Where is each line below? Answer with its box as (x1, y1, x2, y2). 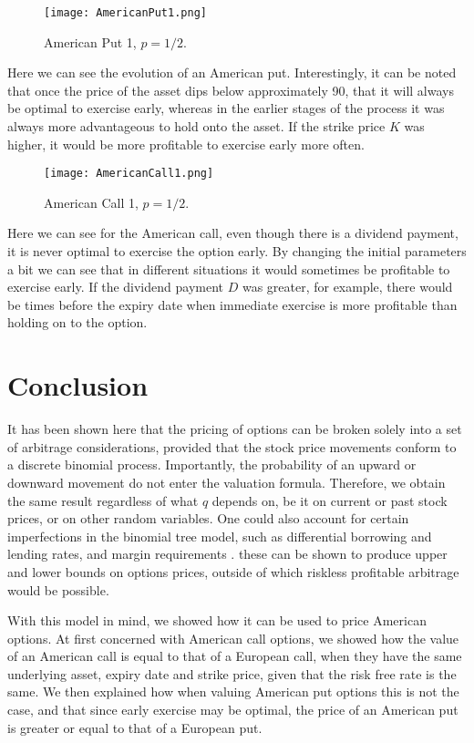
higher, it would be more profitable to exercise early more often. (7, 134, 365, 153)
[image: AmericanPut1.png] (44, 6, 207, 19)
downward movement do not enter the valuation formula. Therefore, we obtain (7, 472, 446, 491)
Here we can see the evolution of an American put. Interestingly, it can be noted (7, 63, 457, 82)
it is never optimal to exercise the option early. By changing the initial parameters (7, 242, 467, 261)
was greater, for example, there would (242, 277, 453, 296)
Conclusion (7, 366, 149, 404)
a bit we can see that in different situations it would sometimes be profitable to (7, 259, 450, 278)
